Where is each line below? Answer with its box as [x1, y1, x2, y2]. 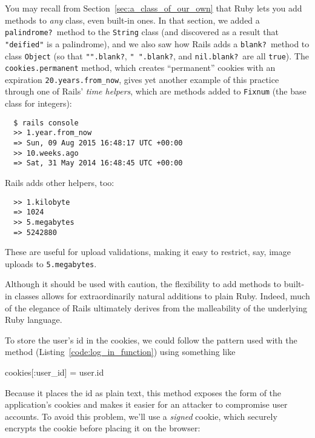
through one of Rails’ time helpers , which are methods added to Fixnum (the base [5, 85, 307, 98]
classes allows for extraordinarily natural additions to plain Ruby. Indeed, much [15, 290, 310, 302]
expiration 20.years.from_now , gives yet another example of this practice [5, 73, 279, 85]
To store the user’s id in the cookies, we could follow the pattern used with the [5, 333, 297, 346]
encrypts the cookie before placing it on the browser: [5, 422, 201, 434]
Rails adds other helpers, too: [5, 176, 114, 188]
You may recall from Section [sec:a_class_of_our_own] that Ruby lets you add [5, 2, 302, 14]
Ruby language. [5, 313, 62, 326]
